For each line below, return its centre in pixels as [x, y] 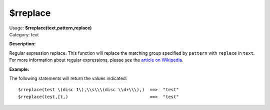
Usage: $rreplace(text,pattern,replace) [50, 28]
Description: [22, 44]
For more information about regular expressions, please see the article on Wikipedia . [96, 60]
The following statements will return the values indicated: [68, 78]
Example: [19, 69]
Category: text [24, 34]
